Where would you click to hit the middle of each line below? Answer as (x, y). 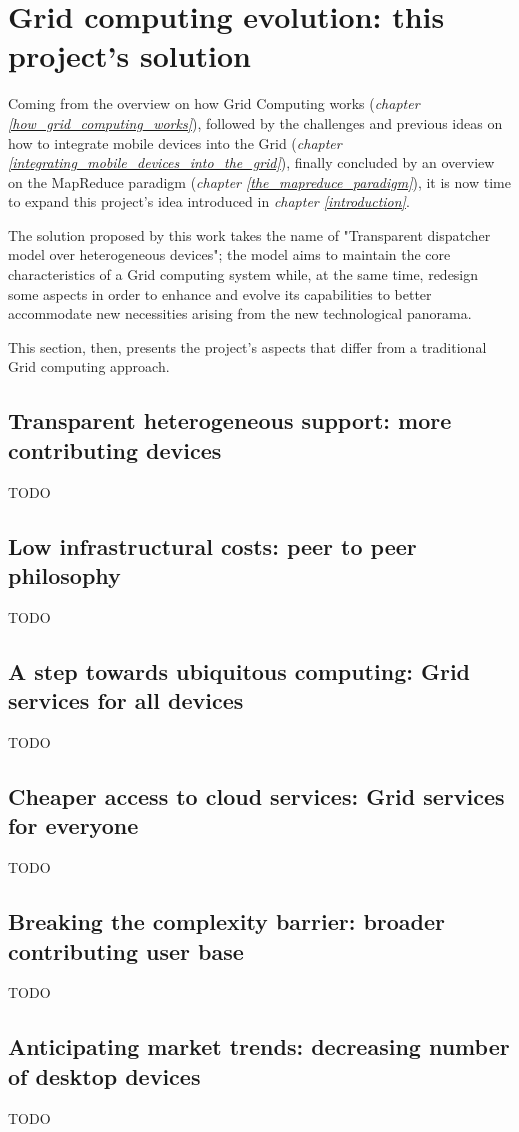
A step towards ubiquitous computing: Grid (239, 670)
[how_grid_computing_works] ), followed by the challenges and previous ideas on (255, 122)
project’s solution (130, 55)
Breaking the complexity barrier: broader (227, 921)
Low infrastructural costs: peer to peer (212, 545)
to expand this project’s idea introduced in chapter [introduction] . (209, 201)
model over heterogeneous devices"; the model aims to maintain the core (229, 254)
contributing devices (115, 449)
